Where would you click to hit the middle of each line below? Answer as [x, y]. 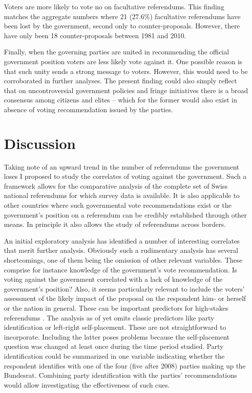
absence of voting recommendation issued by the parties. [89, 109]
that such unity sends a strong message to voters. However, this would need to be [126, 71]
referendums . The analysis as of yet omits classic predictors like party [109, 317]
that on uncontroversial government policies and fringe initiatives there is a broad [126, 90]
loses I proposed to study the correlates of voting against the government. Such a [125, 176]
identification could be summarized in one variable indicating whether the [114, 356]
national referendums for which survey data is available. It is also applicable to [122, 195]
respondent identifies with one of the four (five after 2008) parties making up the [125, 365]
